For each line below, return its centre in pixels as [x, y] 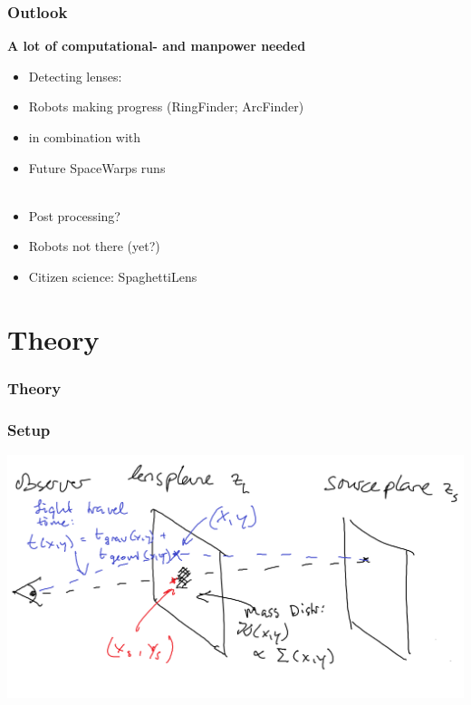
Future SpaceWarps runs [97, 167]
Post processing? [74, 215]
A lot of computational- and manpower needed [157, 46]
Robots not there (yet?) [94, 246]
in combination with [85, 137]
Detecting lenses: [75, 76]
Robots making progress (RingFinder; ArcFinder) [166, 106]
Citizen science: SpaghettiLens [113, 276]
